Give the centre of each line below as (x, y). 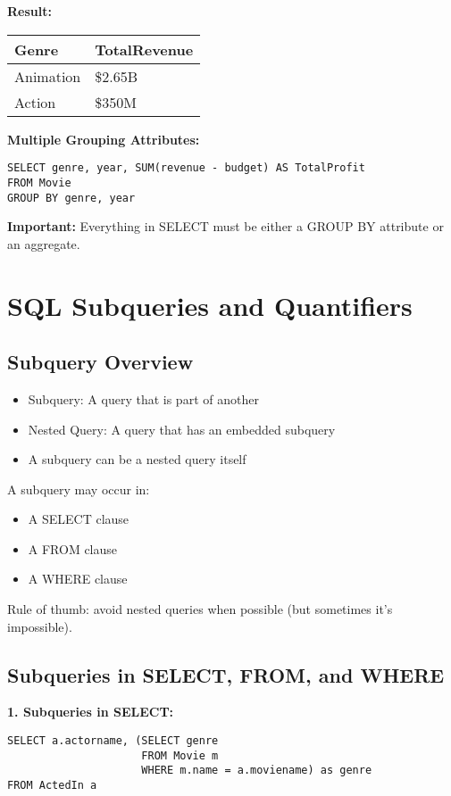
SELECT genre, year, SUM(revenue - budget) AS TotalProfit (186, 168)
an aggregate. (44, 243)
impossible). (40, 626)
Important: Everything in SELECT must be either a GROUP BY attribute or (225, 226)
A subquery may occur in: (79, 489)
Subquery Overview (100, 362)
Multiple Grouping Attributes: (104, 139)
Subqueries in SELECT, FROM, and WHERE (226, 674)
